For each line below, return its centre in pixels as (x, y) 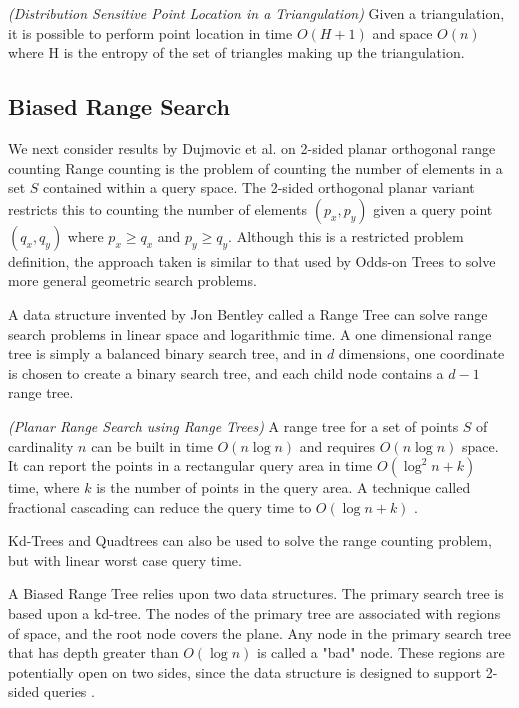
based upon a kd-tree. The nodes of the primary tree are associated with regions (254, 613)
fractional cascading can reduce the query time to (160, 506)
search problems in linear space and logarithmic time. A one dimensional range (250, 333)
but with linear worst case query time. (125, 559)
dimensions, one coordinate (421, 353)
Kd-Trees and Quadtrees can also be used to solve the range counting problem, (250, 540)
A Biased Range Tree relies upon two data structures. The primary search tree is (256, 593)
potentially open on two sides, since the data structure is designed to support (245, 671)
